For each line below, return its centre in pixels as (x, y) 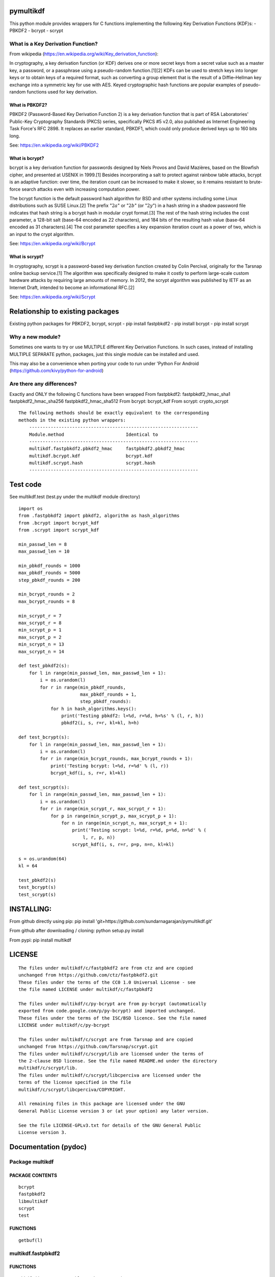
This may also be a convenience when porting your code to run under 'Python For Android (104, 364)
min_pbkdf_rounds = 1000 (49, 565)
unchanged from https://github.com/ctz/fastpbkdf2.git (88, 975)
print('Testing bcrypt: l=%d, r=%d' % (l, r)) (110, 766)
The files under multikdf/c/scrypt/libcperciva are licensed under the (110, 1075)
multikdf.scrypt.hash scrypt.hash (92, 463)
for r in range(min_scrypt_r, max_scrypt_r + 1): (103, 809)
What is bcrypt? (27, 158)
